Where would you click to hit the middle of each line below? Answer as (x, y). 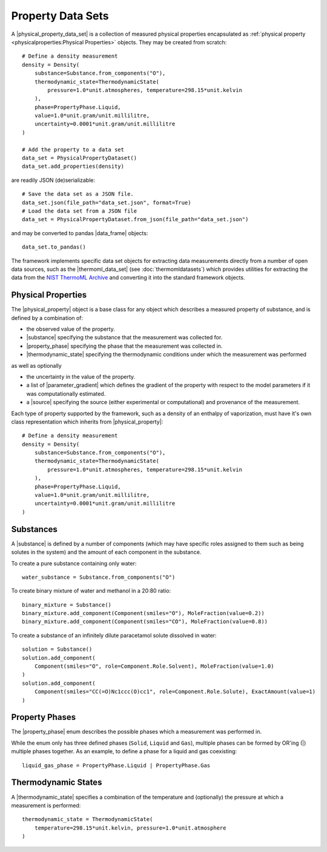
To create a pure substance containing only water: (74, 563)
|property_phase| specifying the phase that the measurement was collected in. (124, 346)
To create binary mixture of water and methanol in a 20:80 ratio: (91, 591)
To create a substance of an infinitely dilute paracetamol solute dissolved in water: (114, 635)
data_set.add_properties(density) (73, 166)
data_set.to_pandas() (54, 247)
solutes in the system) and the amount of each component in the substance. (106, 552)
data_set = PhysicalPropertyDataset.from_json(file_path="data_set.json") (135, 219)
